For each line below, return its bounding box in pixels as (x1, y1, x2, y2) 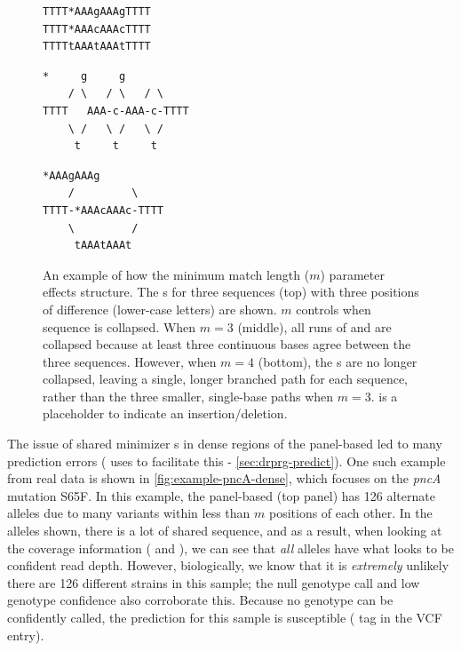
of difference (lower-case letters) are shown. (43, 299, 277, 318)
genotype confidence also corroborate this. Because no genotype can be (7, 591, 393, 609)
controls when (296, 299, 371, 318)
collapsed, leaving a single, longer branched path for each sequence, (43, 369, 409, 388)
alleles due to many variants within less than (7, 504, 250, 522)
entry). (7, 625, 44, 644)
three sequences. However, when (43, 352, 217, 370)
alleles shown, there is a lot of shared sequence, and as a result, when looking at (7, 521, 442, 540)
